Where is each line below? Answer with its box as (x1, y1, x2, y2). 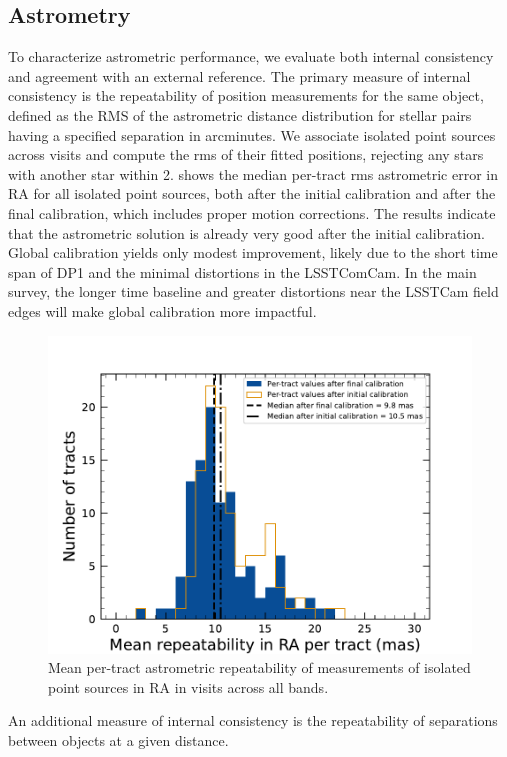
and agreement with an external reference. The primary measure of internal (8, 65, 471, 86)
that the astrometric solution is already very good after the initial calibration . (8, 222, 485, 243)
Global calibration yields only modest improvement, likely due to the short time (8, 242, 498, 263)
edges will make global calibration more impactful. (8, 300, 317, 321)
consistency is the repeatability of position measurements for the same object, (8, 85, 484, 106)
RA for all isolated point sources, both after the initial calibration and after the (8, 183, 496, 204)
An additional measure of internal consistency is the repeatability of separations (8, 710, 498, 731)
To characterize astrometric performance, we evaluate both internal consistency (8, 46, 494, 67)
